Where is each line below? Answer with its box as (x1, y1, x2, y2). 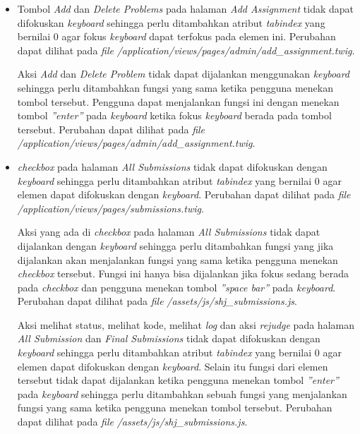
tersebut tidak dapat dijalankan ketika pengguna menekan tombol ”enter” (17, 373, 339, 387)
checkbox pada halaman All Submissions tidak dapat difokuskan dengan (17, 159, 328, 174)
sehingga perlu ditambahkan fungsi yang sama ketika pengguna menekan (17, 80, 333, 95)
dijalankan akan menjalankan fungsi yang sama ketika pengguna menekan (17, 252, 338, 267)
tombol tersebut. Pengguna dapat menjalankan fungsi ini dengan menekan (17, 94, 340, 109)
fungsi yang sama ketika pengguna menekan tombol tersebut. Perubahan (17, 400, 332, 415)
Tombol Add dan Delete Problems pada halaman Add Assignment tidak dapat (17, 1, 354, 16)
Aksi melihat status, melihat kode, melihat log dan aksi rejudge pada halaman (17, 317, 354, 332)
